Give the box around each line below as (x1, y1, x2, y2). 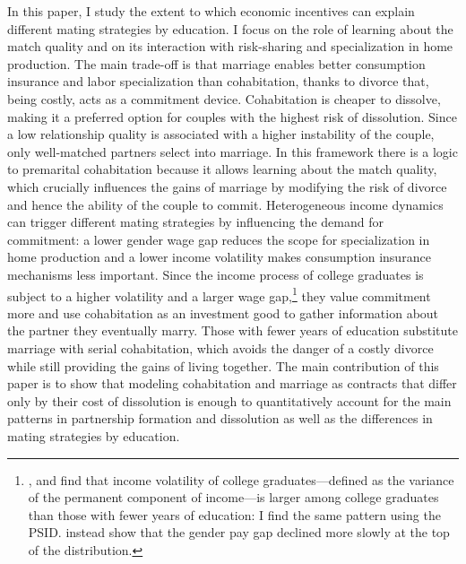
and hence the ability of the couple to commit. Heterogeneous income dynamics (7, 195, 444, 213)
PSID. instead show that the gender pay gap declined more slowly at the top (28, 523, 450, 542)
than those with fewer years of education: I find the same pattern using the (28, 505, 441, 524)
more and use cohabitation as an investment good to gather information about (7, 303, 439, 322)
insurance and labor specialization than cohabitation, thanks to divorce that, (7, 72, 429, 91)
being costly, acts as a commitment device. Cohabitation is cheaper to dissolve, (7, 89, 441, 108)
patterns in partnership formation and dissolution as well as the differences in (7, 409, 433, 428)
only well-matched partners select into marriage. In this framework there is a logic (7, 142, 458, 161)
